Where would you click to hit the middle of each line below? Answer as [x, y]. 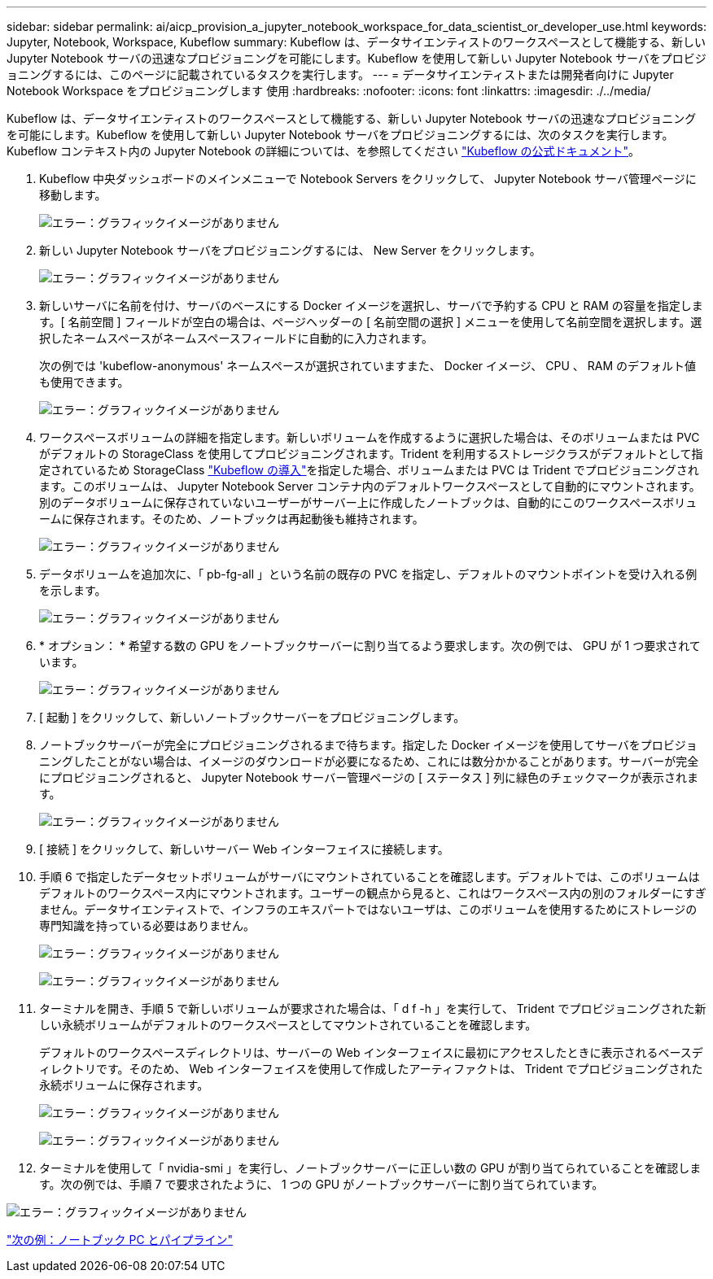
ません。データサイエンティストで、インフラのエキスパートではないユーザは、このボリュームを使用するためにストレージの [368, 909]
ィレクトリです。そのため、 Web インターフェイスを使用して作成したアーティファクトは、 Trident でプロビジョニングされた [371, 1069]
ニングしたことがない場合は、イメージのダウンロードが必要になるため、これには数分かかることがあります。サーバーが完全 [369, 761]
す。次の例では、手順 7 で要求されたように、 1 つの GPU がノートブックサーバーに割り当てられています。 [322, 1184]
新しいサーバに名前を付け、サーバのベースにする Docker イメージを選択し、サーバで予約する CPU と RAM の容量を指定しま [371, 306]
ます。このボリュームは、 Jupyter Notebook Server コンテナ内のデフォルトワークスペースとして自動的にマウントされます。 [370, 486]
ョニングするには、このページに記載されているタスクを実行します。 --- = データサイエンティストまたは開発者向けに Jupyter [340, 74]
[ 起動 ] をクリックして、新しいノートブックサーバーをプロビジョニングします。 [252, 717]
